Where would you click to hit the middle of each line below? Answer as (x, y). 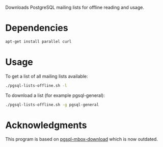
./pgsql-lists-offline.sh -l (36, 85)
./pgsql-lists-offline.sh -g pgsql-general (52, 105)
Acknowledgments (46, 125)
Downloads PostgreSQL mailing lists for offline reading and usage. (75, 7)
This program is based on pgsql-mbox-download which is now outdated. (81, 139)
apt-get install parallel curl (38, 41)
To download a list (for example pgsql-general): (55, 95)
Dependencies (37, 28)
